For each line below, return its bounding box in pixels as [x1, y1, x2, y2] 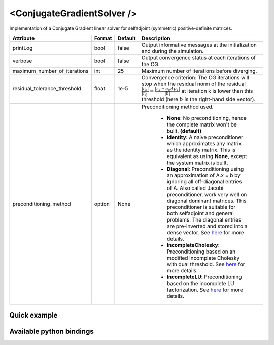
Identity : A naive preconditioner [166, 134, 244, 141]
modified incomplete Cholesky [166, 254, 240, 261]
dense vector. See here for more [166, 229, 245, 236]
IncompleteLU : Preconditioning [166, 273, 242, 280]
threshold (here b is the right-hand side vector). [141, 96, 256, 103]
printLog [12, 44, 33, 51]
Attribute [12, 35, 35, 42]
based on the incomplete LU [166, 279, 234, 287]
